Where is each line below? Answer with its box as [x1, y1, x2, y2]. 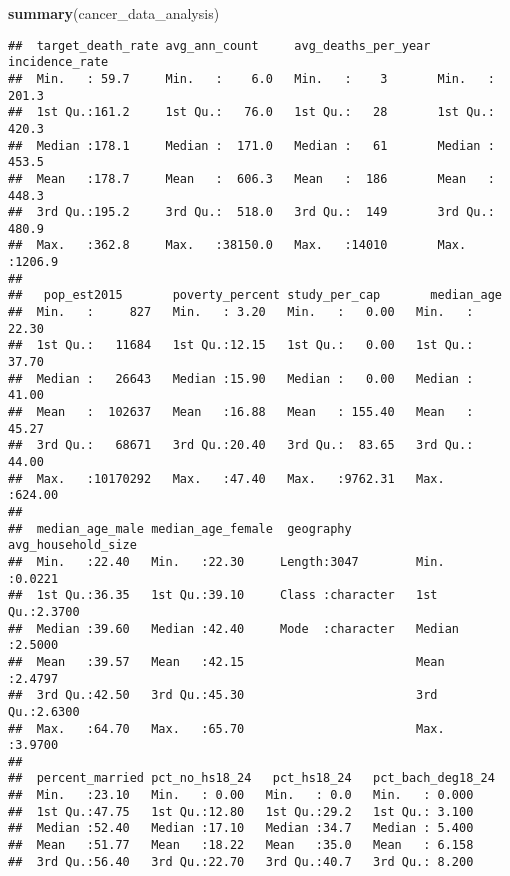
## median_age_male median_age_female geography [8, 521, 352, 536]
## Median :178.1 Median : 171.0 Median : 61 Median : [8, 138, 495, 153]
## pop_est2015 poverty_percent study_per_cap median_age [8, 288, 502, 303]
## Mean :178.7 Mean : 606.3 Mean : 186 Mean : [8, 171, 495, 186]
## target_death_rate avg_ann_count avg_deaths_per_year [8, 38, 431, 53]
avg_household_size [8, 538, 137, 553]
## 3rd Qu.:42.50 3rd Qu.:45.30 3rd [8, 688, 438, 703]
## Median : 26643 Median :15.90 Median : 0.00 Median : [8, 371, 474, 386]
